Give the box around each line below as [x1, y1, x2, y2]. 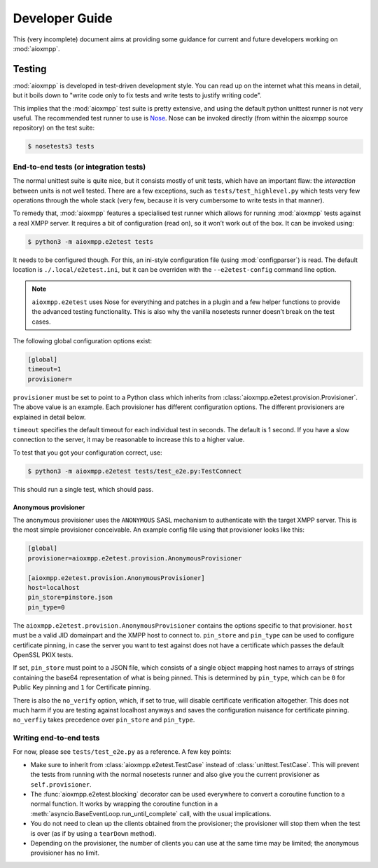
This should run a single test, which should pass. [13, 485, 154, 493]
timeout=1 [27, 365, 62, 373]
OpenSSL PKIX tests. [13, 650, 73, 659]
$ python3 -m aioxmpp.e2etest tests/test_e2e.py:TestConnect [27, 467, 242, 475]
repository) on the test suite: [13, 123, 94, 132]
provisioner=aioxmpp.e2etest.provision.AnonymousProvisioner [27, 554, 242, 562]
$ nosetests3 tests [27, 142, 94, 151]
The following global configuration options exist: [13, 337, 153, 345]
